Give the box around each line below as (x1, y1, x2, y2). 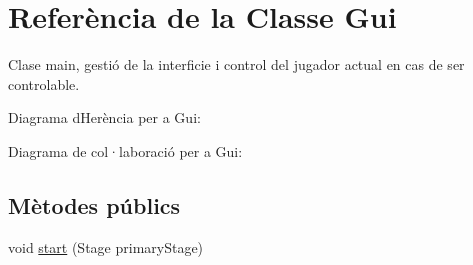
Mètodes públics (8, 189, 181, 220)
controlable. (8, 73, 80, 94)
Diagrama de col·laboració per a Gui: (8, 140, 243, 161)
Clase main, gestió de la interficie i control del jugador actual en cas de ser (8, 54, 465, 75)
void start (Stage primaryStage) (8, 236, 204, 257)
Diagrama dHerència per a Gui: (8, 107, 201, 128)
